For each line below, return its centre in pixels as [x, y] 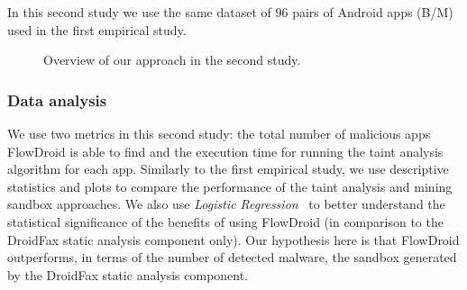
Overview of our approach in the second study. [172, 60]
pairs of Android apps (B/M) [373, 12]
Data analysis [57, 100]
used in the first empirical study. [97, 29]
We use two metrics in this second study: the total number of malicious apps [219, 133]
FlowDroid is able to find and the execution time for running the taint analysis [225, 151]
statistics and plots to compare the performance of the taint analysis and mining [230, 186]
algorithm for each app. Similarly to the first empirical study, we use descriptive [228, 169]
